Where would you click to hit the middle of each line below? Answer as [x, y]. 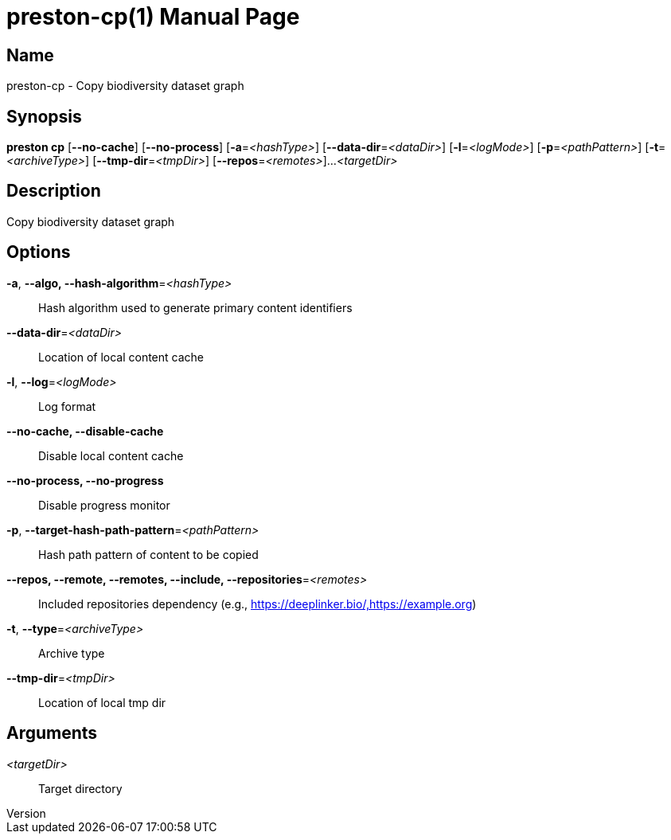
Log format [67, 406]
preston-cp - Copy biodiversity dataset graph [125, 86]
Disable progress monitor [104, 505]
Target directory [80, 788]
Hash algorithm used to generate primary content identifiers [195, 307]
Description [54, 191]
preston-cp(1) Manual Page [153, 17]
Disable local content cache [111, 455]
